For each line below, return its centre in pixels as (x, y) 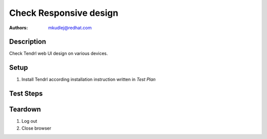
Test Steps (26, 94)
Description (28, 42)
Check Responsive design (64, 13)
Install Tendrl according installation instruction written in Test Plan (89, 80)
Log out (29, 121)
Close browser (36, 128)
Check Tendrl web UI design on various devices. (59, 53)
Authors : (19, 28)
